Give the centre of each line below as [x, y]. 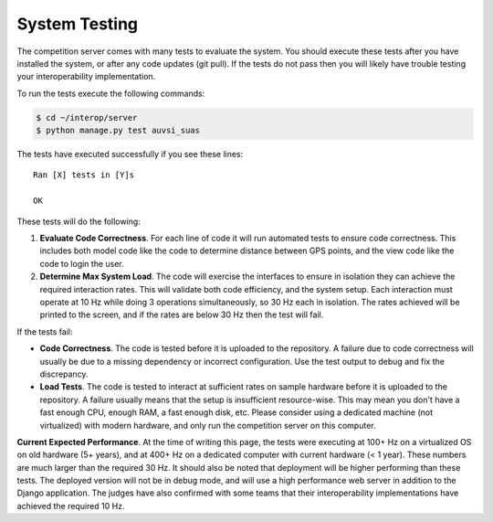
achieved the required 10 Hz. [71, 506]
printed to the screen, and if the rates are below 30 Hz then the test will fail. [182, 314]
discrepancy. [64, 374]
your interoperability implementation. [86, 77]
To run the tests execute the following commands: [111, 93]
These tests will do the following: [79, 221]
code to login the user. [82, 263]
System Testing [78, 24]
